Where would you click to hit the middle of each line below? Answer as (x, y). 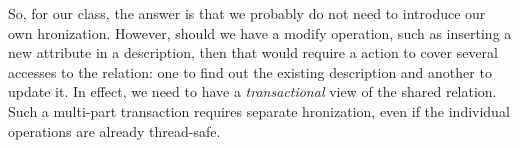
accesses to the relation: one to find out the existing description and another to (250, 71)
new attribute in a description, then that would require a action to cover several (253, 52)
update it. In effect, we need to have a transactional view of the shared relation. (252, 91)
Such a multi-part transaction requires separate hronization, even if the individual (259, 110)
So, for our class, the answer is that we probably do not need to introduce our (247, 13)
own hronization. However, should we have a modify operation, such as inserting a (260, 32)
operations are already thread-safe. (114, 130)
